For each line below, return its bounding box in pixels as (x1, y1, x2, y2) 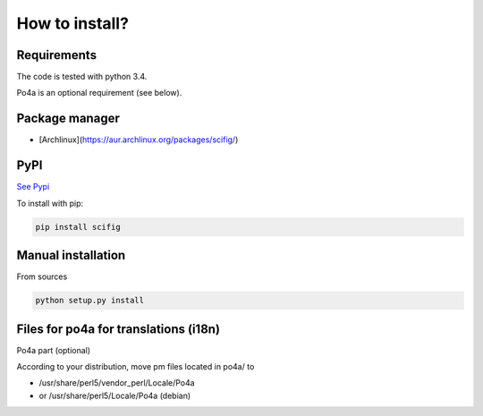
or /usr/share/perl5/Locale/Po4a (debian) (38, 390, 191, 401)
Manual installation (16, 248, 126, 263)
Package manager (16, 111, 120, 126)
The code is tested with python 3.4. (16, 72, 148, 82)
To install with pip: (16, 198, 84, 208)
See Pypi (16, 182, 50, 192)
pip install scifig (35, 222, 121, 232)
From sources (16, 271, 68, 282)
